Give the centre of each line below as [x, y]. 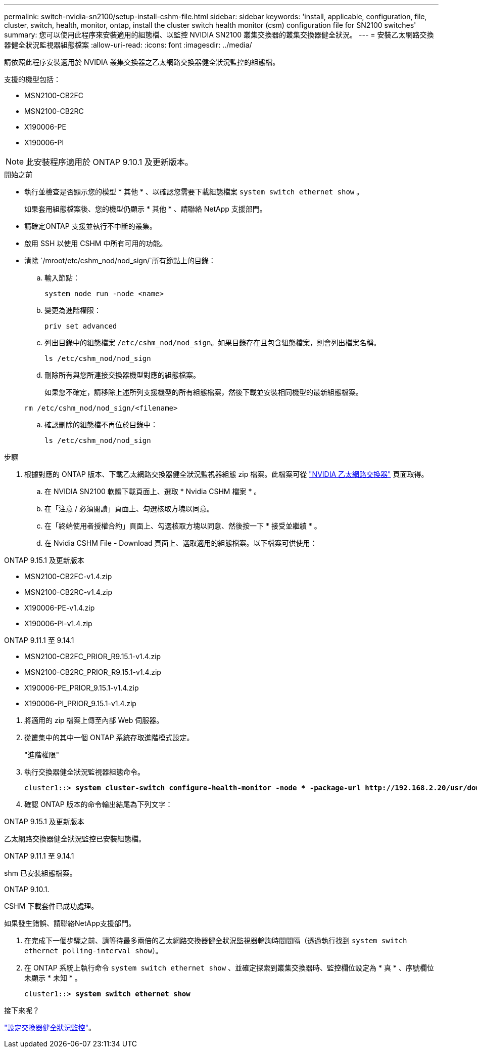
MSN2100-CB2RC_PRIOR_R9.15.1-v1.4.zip [93, 672]
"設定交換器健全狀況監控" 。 [50, 1027]
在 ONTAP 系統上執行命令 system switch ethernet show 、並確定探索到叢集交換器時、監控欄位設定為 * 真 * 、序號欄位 [229, 968]
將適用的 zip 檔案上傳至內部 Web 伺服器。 [94, 720]
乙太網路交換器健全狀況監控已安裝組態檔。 [75, 839]
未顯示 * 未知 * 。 [53, 978]
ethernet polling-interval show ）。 [93, 950]
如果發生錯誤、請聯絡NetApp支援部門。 [70, 923]
